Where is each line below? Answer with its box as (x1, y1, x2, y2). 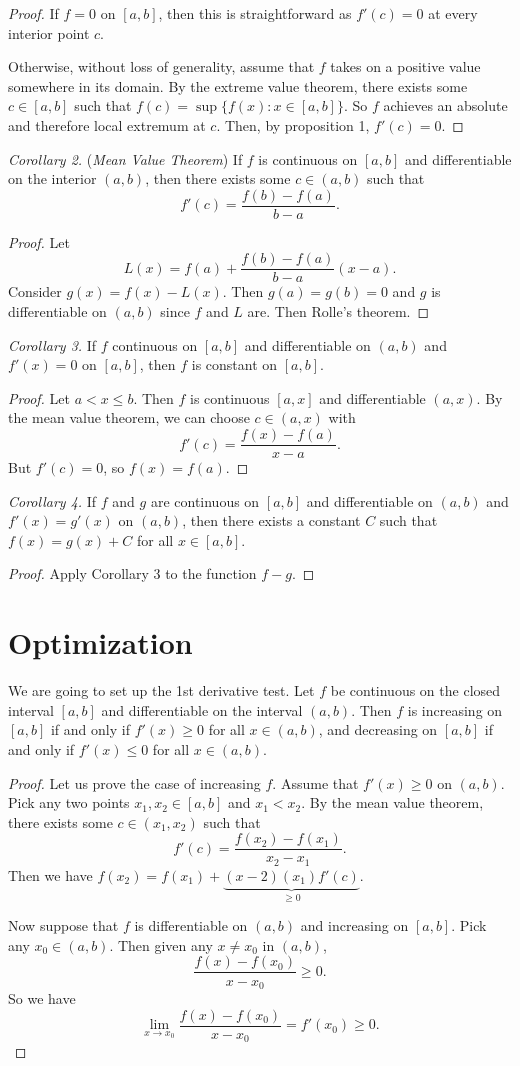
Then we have (8, 864, 93, 885)
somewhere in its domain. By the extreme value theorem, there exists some (8, 75, 468, 96)
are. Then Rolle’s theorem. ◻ (247, 301, 430, 322)
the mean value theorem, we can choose (8, 407, 250, 428)
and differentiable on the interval (101, 699, 303, 720)
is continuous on (258, 148, 358, 169)
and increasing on (300, 915, 409, 936)
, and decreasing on (318, 719, 438, 740)
